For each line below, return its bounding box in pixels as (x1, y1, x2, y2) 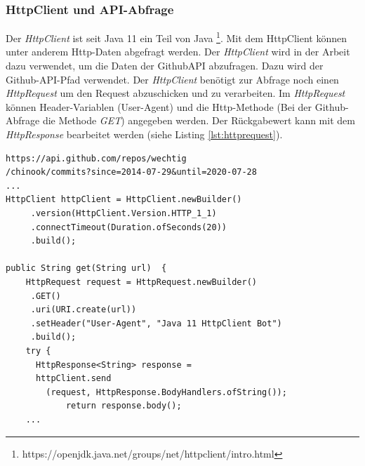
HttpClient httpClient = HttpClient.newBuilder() (6, 194, 242, 205)
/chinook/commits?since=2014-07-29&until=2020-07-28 (6, 167, 257, 178)
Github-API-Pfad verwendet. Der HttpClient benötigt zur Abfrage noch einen (6, 72, 339, 86)
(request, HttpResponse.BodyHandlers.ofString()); (46, 387, 287, 397)
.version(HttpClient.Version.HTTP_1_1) (30, 208, 217, 218)
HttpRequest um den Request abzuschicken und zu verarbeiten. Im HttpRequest (6, 86, 345, 100)
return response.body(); (65, 401, 182, 411)
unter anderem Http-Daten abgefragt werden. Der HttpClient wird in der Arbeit (6, 44, 350, 59)
